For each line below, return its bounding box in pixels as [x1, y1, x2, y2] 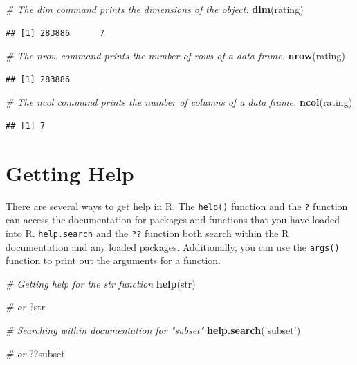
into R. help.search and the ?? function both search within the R [6, 225, 289, 240]
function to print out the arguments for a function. [6, 253, 221, 268]
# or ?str [6, 299, 46, 314]
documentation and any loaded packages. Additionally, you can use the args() [6, 239, 340, 254]
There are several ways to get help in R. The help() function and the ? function [6, 198, 348, 213]
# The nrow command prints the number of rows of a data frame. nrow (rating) [6, 48, 345, 63]
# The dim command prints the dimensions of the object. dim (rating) [6, 2, 304, 16]
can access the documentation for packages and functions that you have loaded [6, 212, 340, 227]
